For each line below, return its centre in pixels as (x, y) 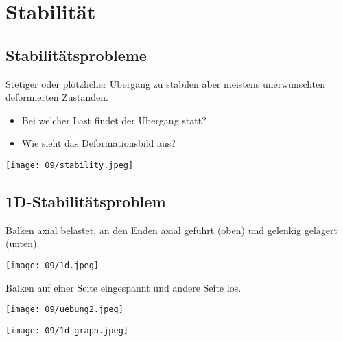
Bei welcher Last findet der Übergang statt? (114, 120)
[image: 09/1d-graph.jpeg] (67, 330)
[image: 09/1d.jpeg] (52, 266)
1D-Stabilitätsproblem (86, 201)
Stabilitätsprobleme (76, 55)
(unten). (23, 243)
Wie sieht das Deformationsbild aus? (98, 143)
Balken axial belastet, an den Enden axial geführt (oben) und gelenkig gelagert (171, 230)
